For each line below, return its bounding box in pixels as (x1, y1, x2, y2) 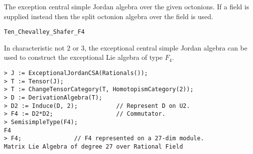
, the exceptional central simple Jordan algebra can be (84, 42, 248, 52)
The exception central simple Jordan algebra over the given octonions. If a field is (4, 1, 249, 11)
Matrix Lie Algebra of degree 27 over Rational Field (4, 143, 183, 150)
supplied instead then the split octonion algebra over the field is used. (4, 11, 213, 21)
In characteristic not (4, 42, 65, 52)
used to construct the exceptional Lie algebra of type (4, 52, 163, 62)
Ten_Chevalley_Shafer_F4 (4, 28, 85, 36)
